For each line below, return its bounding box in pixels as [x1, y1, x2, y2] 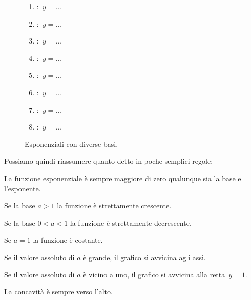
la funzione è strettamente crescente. [57, 200, 172, 211]
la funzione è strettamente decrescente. [70, 217, 192, 228]
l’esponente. [4, 183, 41, 194]
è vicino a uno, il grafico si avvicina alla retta [83, 269, 225, 280]
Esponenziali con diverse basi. [25, 138, 118, 149]
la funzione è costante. [33, 234, 103, 245]
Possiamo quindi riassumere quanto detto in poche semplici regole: [4, 156, 213, 166]
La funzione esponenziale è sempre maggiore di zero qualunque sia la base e [4, 173, 241, 183]
